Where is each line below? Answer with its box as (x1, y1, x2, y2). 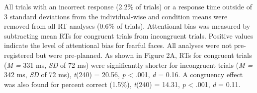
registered (4, 49, 34, 60)
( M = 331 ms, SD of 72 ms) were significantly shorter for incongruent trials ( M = (4, 59, 253, 70)
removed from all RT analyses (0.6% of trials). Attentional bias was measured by (4, 21, 251, 31)
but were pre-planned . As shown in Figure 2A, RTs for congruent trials (35, 49, 252, 60)
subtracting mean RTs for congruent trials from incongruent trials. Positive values (4, 30, 254, 41)
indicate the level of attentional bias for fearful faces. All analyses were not (4, 40, 232, 50)
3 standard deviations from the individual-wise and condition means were (4, 11, 228, 21)
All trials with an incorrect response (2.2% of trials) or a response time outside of (4, 1, 252, 11)
